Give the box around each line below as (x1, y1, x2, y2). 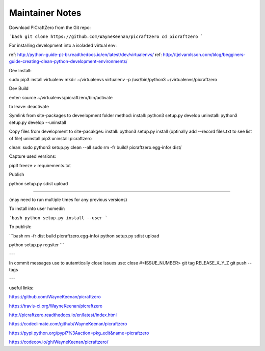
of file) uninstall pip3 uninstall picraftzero (9, 135, 92, 141)
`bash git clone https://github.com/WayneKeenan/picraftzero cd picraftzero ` (9, 33, 204, 39)
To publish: (9, 224, 32, 230)
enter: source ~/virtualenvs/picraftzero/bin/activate (9, 94, 113, 100)
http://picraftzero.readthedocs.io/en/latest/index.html (9, 312, 117, 318)
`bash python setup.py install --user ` (9, 215, 108, 221)
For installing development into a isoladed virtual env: (9, 42, 117, 49)
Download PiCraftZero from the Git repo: (9, 25, 91, 30)
